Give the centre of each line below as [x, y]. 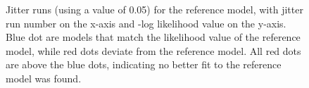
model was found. [44, 78]
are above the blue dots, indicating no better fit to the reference [144, 64]
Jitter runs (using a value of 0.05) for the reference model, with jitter [154, 9]
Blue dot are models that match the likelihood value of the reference [153, 37]
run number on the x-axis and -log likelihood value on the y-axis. [146, 23]
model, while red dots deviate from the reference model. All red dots [153, 50]
